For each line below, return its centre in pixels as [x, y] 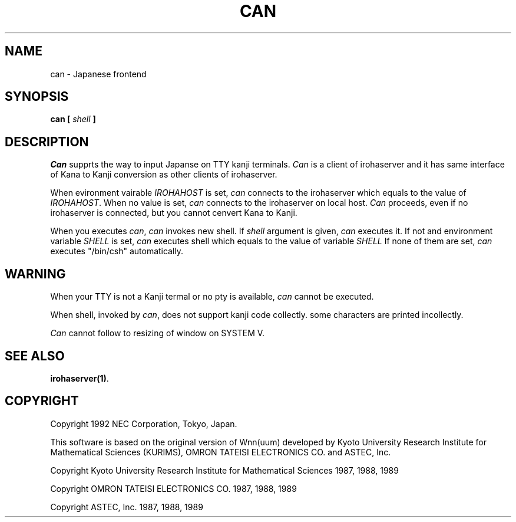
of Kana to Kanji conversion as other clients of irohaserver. [164, 175]
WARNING [35, 274]
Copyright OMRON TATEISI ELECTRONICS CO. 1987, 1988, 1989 [173, 488]
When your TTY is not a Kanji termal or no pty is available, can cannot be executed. [212, 297]
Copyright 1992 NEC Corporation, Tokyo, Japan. [144, 423]
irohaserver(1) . [80, 378]
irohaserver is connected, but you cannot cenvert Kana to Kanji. [174, 213]
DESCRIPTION [47, 142]
